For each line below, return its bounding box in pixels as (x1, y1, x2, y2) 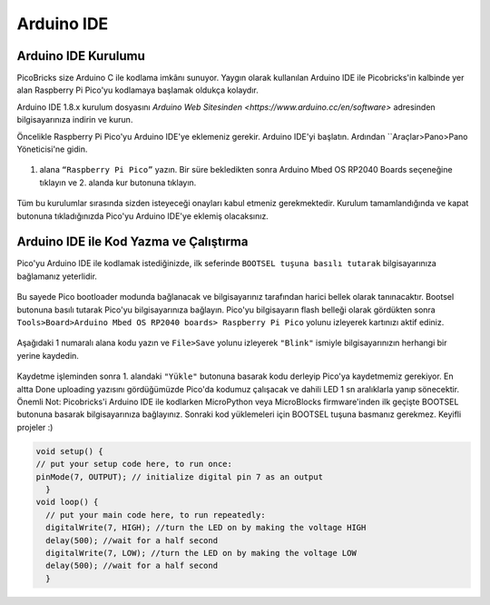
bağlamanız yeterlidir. (16, 271, 97, 282)
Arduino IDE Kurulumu (16, 48, 145, 64)
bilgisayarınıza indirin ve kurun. (16, 114, 133, 125)
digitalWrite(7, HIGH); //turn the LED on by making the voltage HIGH (45, 522, 367, 533)
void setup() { (35, 446, 103, 456)
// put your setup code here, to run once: (35, 459, 233, 470)
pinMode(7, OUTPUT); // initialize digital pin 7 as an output (35, 471, 324, 481)
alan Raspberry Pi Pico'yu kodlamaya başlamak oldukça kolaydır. (16, 84, 259, 95)
